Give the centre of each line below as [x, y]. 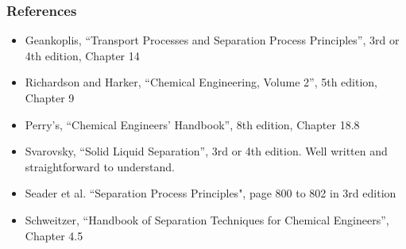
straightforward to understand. [100, 166]
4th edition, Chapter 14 [82, 55]
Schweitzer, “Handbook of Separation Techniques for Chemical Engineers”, [207, 219]
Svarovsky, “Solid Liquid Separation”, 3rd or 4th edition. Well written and [206, 151]
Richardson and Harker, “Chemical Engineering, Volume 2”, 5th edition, [201, 82]
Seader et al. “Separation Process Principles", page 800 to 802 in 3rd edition [211, 193]
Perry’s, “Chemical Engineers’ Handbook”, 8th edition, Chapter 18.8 [192, 124]
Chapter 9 [50, 98]
